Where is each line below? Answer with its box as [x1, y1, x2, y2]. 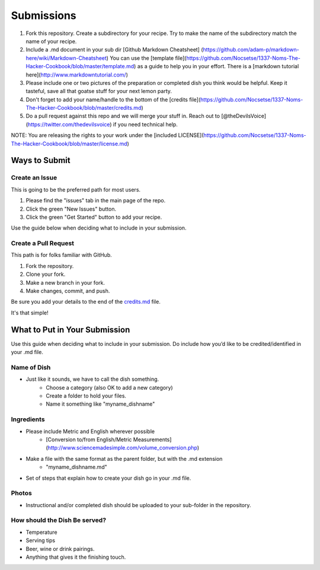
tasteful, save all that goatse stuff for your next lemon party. [25, 88, 172, 95]
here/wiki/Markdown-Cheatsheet [25, 54, 107, 62]
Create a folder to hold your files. [46, 392, 127, 400]
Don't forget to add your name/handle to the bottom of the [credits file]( [25, 95, 201, 103]
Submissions [11, 9, 76, 22]
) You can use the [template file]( [106, 54, 187, 62]
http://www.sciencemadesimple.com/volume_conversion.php [47, 444, 198, 451]
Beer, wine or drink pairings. [25, 545, 95, 552]
